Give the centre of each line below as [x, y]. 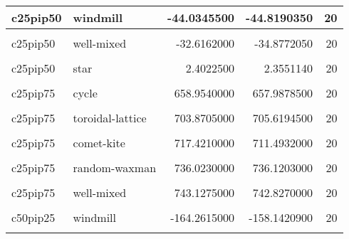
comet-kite [99, 143]
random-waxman [115, 168]
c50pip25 [33, 217]
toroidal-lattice [110, 118]
